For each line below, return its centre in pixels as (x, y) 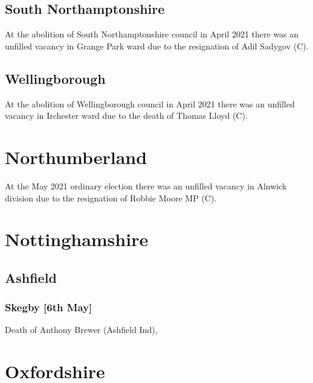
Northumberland (76, 157)
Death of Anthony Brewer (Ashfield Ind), (81, 330)
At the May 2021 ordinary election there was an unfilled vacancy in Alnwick (146, 185)
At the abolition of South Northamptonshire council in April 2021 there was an (152, 34)
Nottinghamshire (77, 239)
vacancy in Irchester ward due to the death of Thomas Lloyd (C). (126, 116)
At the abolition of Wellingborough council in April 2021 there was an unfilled (150, 103)
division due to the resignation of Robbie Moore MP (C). (111, 198)
